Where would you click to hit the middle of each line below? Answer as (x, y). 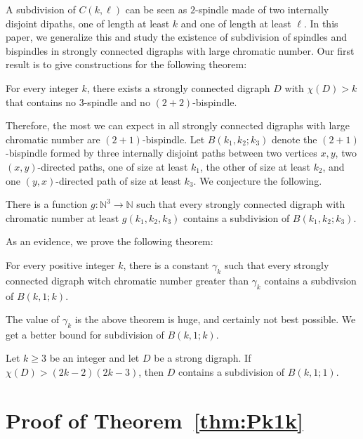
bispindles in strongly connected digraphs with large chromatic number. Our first (180, 50)
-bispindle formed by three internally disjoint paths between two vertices (161, 153)
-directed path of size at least (118, 180)
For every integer (42, 87)
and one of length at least (236, 23)
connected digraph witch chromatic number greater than (127, 280)
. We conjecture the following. (258, 180)
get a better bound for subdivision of (85, 334)
